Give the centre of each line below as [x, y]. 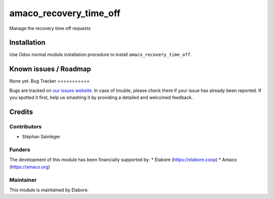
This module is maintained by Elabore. [49, 190]
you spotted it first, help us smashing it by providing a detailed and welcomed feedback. [101, 97]
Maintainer [23, 180]
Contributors [26, 126]
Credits [21, 112]
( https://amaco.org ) [30, 167]
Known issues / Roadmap [50, 69]
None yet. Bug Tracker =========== [50, 81]
